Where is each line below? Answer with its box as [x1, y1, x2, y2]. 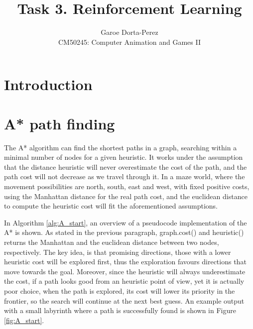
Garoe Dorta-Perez [101, 27, 158, 37]
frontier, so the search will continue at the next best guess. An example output [4, 295, 245, 306]
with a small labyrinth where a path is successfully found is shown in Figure [4, 305, 236, 316]
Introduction [4, 74, 93, 95]
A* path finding [4, 113, 115, 133]
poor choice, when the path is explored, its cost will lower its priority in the [4, 285, 235, 296]
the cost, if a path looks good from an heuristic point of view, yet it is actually [4, 276, 245, 286]
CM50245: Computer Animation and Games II [58, 36, 201, 47]
